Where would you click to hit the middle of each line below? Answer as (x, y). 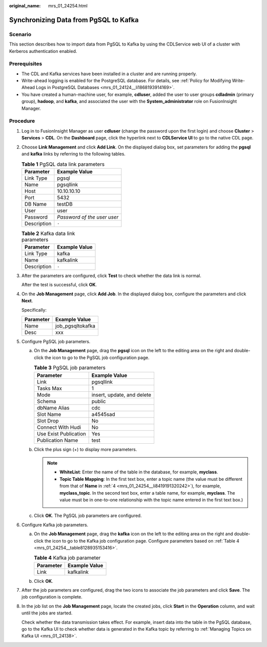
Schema (46, 401)
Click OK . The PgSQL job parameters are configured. (88, 516)
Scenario (20, 34)
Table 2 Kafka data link (48, 233)
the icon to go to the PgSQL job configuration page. (97, 357)
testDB (65, 204)
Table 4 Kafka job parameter (67, 558)
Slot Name (49, 414)
